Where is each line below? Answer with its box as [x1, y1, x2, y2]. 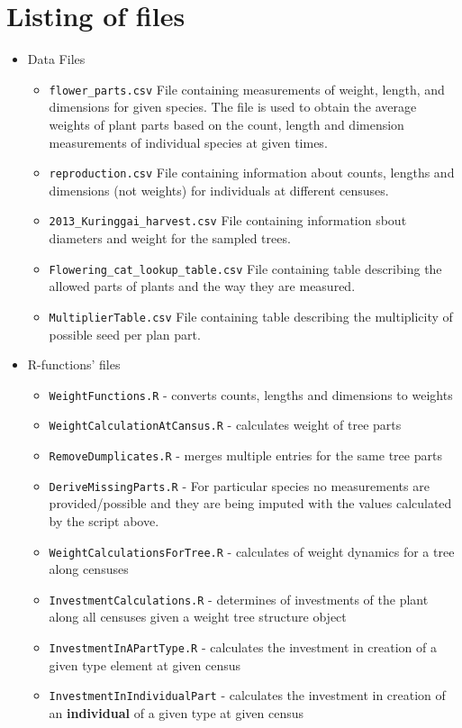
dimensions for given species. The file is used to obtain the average [49, 97, 417, 116]
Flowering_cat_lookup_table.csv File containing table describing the [49, 259, 442, 278]
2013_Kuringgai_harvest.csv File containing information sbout [49, 211, 407, 230]
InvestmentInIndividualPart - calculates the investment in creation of [49, 686, 446, 705]
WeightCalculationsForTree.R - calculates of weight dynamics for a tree [49, 541, 455, 560]
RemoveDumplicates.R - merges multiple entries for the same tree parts [49, 446, 442, 465]
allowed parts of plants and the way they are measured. [49, 277, 356, 296]
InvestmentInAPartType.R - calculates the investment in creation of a [49, 638, 438, 657]
